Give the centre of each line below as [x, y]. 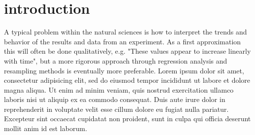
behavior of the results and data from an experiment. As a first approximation [123, 41]
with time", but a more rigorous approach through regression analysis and [116, 60]
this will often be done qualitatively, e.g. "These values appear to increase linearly [127, 51]
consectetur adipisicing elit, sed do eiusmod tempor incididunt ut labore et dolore [127, 80]
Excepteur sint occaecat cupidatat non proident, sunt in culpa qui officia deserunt [127, 118]
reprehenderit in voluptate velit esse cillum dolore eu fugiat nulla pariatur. [116, 109]
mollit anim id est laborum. [46, 128]
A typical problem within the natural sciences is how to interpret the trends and [126, 32]
